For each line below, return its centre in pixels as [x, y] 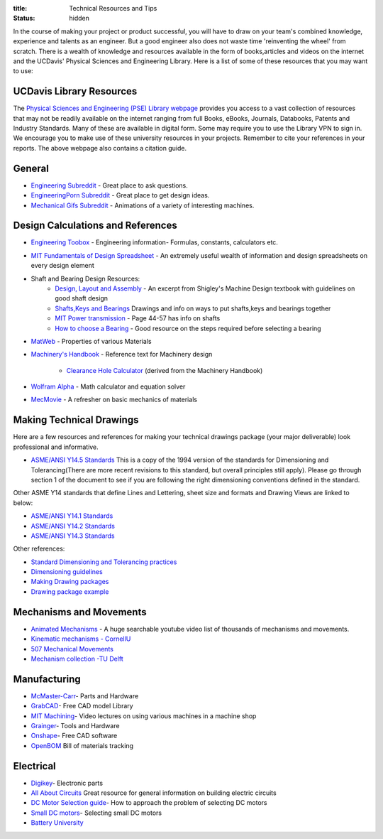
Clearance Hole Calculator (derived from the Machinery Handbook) [165, 370]
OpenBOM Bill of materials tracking [82, 745]
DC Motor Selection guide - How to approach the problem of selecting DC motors [149, 803]
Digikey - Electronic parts [67, 783]
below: [23, 503]
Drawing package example [70, 591]
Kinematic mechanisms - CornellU [81, 639]
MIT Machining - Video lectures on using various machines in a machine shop [144, 716]
